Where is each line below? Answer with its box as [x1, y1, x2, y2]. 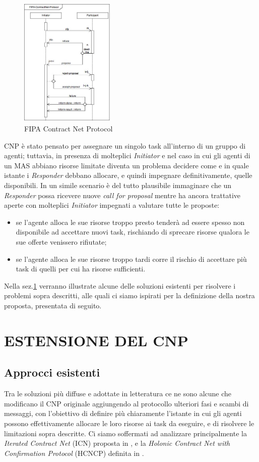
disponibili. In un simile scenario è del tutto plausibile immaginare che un [4, 180, 232, 191]
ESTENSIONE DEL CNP [4, 330, 188, 350]
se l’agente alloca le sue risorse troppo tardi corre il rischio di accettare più [16, 253, 247, 264]
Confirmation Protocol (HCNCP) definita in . [4, 447, 144, 458]
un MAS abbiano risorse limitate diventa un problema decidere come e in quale [4, 160, 249, 170]
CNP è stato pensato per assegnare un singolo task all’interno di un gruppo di [4, 140, 246, 151]
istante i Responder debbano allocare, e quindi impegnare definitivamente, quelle [4, 170, 252, 180]
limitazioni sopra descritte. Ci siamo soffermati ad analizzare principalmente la [4, 428, 247, 438]
